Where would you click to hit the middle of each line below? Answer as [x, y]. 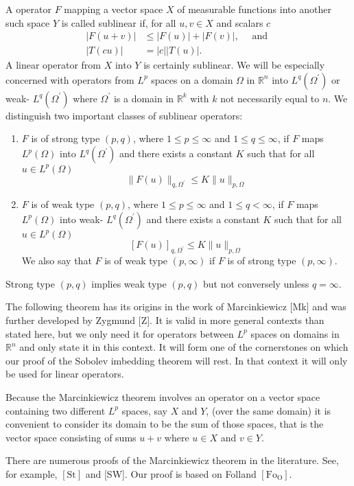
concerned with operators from [70, 79]
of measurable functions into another [254, 9]
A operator [28, 9]
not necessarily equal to [270, 98]
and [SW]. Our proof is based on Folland [171, 473]
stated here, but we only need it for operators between [120, 333]
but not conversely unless [256, 283]
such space [28, 22]
